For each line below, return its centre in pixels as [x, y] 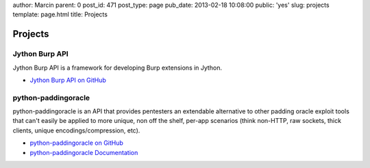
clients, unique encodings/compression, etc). [76, 130]
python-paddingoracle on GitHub [76, 143]
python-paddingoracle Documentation [84, 152]
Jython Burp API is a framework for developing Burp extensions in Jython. [118, 68]
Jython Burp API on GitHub [68, 80]
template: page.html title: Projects [60, 14]
